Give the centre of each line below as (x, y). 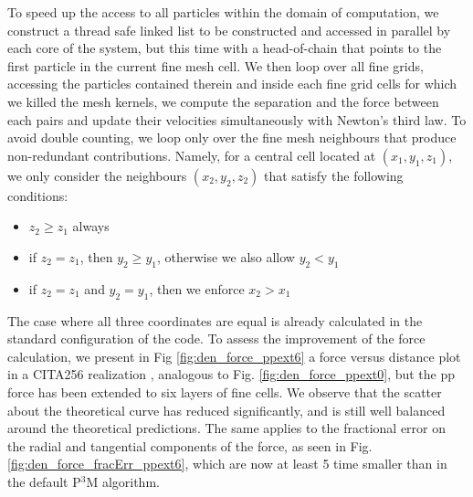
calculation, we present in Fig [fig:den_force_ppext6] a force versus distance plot (234, 356)
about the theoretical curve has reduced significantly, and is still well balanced (226, 410)
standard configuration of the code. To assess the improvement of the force (216, 338)
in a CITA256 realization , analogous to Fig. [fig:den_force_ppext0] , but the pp (231, 374)
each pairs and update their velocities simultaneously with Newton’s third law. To (237, 119)
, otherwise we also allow (226, 256)
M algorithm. (123, 481)
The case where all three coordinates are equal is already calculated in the (215, 320)
